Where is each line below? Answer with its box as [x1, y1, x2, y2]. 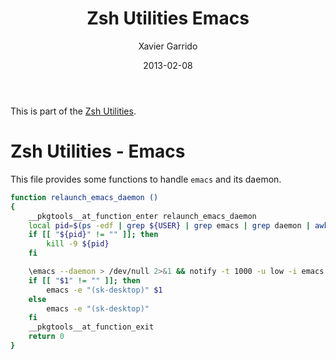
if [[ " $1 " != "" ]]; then [28, 275, 141, 286]
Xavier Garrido [138, 40, 198, 52]
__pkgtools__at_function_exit [28, 322, 155, 332]
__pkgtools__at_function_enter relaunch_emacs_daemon [28, 211, 257, 221]
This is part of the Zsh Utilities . [10, 105, 137, 117]
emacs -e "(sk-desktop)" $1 [46, 285, 163, 295]
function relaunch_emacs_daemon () [10, 192, 159, 202]
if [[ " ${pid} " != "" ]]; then [28, 230, 159, 240]
